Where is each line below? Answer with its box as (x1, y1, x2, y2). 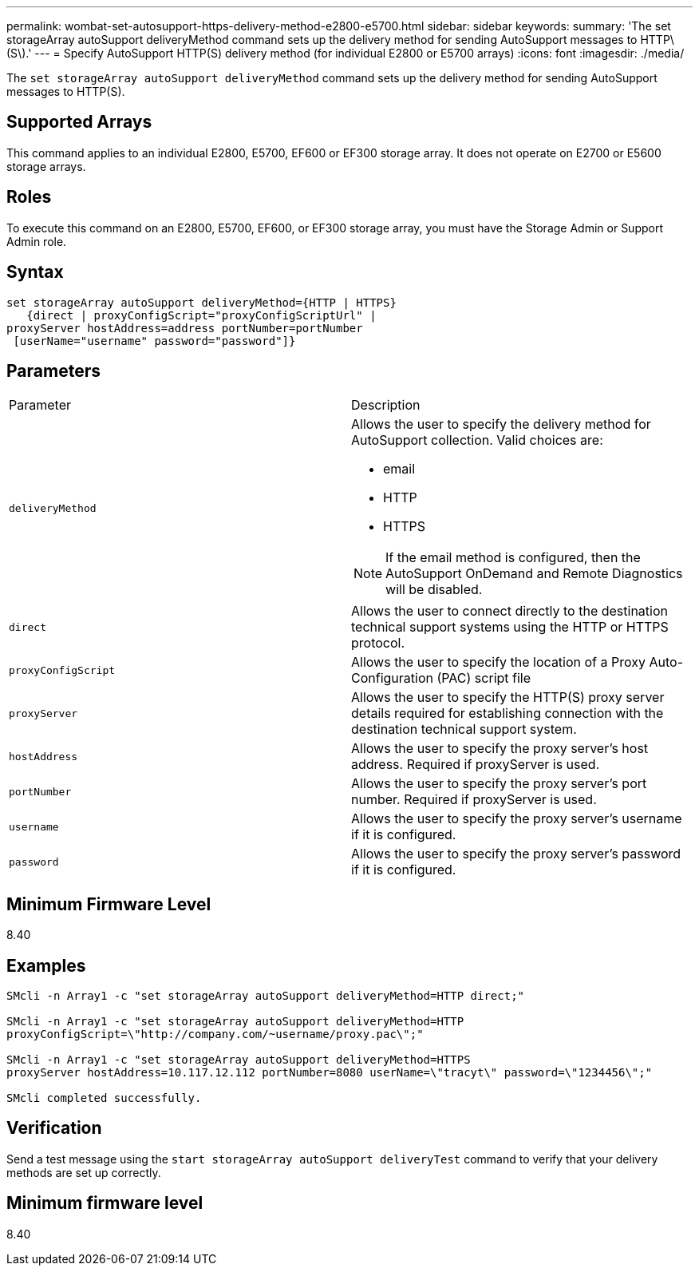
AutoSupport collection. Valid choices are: (351, 432, 603, 449)
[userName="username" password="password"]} (13, 334, 296, 347)
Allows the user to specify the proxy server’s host (351, 740, 649, 757)
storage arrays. (6, 159, 86, 173)
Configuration (351, 670, 433, 687)
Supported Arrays (6, 112, 152, 133)
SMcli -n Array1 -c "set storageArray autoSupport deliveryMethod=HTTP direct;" (6, 989, 525, 1003)
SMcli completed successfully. (6, 1092, 202, 1105)
